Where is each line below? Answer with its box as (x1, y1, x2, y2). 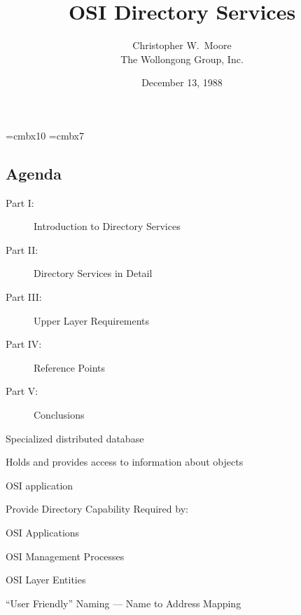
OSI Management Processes (6, 548, 125, 563)
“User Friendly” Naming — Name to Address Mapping (6, 595, 241, 610)
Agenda (6, 162, 62, 184)
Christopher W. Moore (132, 38, 232, 53)
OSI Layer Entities (6, 572, 86, 587)
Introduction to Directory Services (34, 219, 181, 234)
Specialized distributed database (6, 431, 144, 445)
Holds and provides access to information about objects (6, 454, 244, 469)
